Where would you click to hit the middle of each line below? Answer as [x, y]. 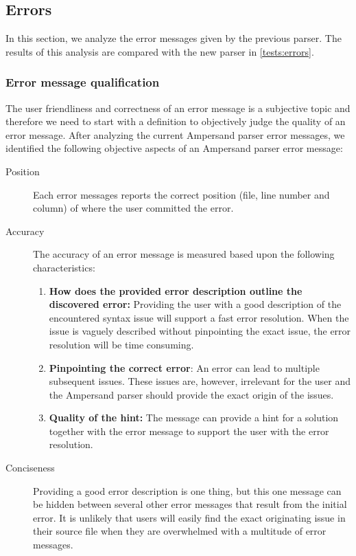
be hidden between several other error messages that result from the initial [190, 504]
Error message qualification [83, 82]
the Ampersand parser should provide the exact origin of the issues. [191, 394]
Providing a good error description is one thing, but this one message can [187, 490]
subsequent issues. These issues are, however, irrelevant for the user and [200, 381]
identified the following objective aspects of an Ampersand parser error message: [174, 148]
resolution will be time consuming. [121, 344]
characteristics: [64, 267]
